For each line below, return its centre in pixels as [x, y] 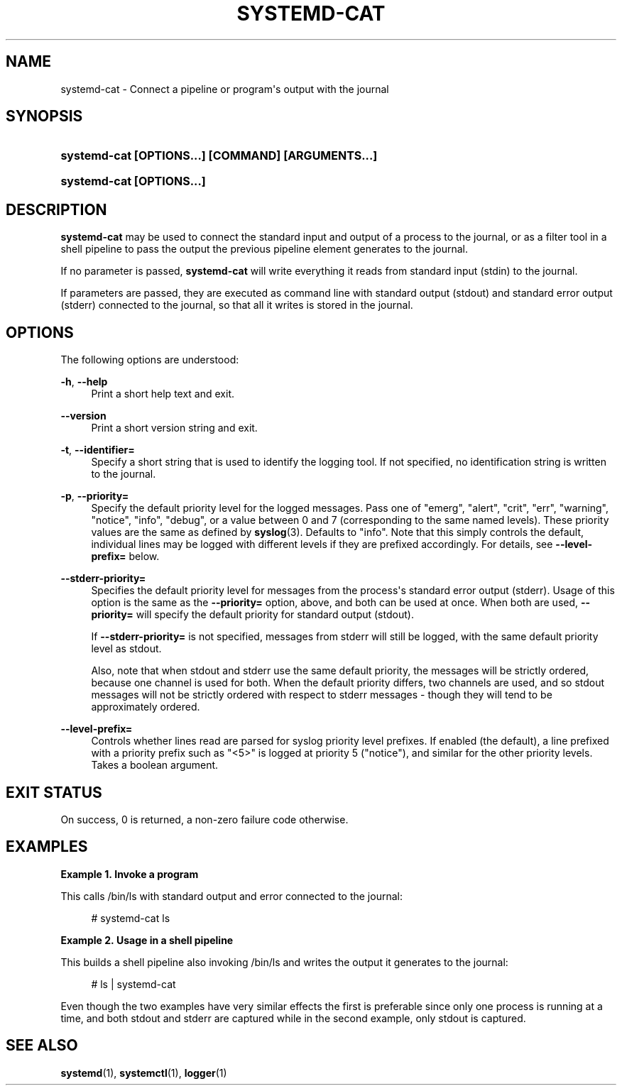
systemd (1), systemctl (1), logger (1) [144, 1073]
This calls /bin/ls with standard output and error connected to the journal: [231, 896]
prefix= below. [125, 557]
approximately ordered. [146, 707]
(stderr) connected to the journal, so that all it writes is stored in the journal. [237, 305]
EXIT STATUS [54, 792]
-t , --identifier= [98, 450]
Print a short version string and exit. [174, 428]
